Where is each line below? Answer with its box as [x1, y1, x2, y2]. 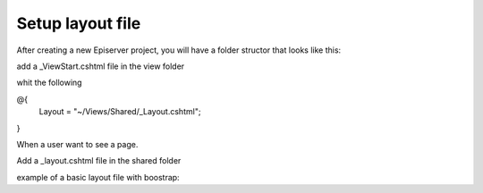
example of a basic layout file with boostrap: [16, 172, 180, 182]
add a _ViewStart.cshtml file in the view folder [16, 61, 185, 71]
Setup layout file [16, 13, 141, 33]
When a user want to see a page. [16, 138, 139, 149]
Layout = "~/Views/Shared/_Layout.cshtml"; [38, 106, 201, 117]
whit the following [16, 77, 82, 88]
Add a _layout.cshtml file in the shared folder [16, 155, 182, 166]
